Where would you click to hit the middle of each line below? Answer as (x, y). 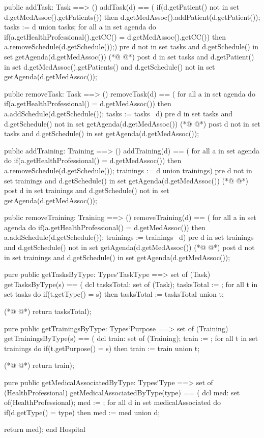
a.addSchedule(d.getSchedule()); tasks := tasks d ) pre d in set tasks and (118, 113)
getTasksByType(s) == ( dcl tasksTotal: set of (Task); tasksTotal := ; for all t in (131, 284)
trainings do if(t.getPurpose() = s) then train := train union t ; (102, 348)
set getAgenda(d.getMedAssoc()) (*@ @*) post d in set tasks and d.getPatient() (129, 56)
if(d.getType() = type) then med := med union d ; (82, 412)
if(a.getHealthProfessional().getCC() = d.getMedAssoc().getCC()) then (115, 36)
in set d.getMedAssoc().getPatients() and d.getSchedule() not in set (110, 66)
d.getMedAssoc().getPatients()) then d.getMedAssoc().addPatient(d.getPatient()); (132, 17)
